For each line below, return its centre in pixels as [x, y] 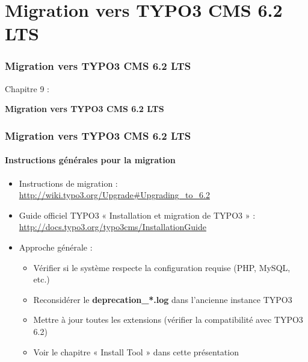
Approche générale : [56, 247]
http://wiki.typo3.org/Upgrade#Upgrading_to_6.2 [114, 195]
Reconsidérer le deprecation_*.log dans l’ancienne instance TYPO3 [163, 299]
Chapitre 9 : [27, 88]
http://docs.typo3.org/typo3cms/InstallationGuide [112, 227]
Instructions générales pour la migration [90, 160]
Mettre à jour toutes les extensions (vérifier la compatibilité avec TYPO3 [168, 320]
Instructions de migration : [68, 183]
